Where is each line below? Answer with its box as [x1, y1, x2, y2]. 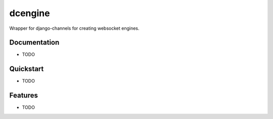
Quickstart [9, 65, 44, 73]
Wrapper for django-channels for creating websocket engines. [9, 25, 140, 31]
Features [9, 91, 38, 100]
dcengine [9, 8, 50, 19]
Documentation [9, 38, 60, 47]
